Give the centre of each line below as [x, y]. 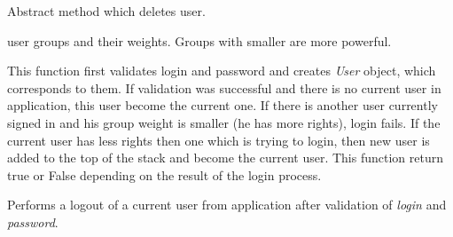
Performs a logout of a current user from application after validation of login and [227, 205]
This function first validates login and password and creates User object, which [222, 71]
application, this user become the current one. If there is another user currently [223, 105]
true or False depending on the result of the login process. [164, 174]
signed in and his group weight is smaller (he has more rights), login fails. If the [224, 122]
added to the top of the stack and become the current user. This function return [225, 158]
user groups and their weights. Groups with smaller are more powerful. [199, 40]
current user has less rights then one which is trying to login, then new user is [219, 140]
